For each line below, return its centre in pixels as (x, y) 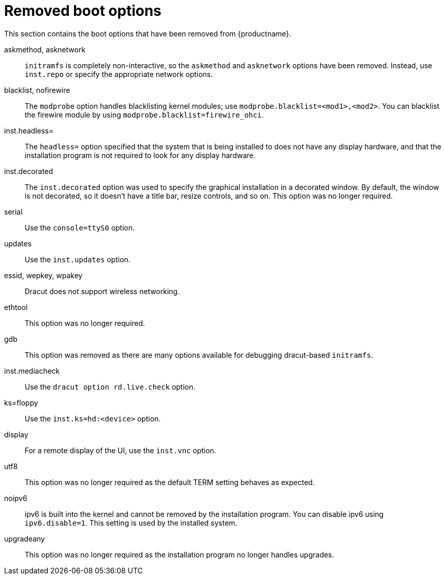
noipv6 (16, 498)
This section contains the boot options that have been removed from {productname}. (148, 33)
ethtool (16, 307)
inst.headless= (29, 130)
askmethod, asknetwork (45, 49)
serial (13, 211)
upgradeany (25, 538)
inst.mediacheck (32, 371)
